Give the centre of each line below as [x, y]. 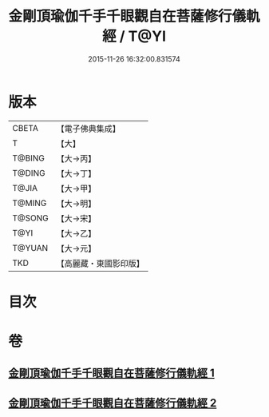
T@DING [29, 173]
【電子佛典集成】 [89, 129]
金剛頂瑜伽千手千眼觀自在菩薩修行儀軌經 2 [113, 403]
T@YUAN [30, 248]
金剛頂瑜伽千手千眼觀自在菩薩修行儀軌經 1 [112, 373]
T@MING [30, 203]
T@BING [29, 158]
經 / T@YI [134, 36]
